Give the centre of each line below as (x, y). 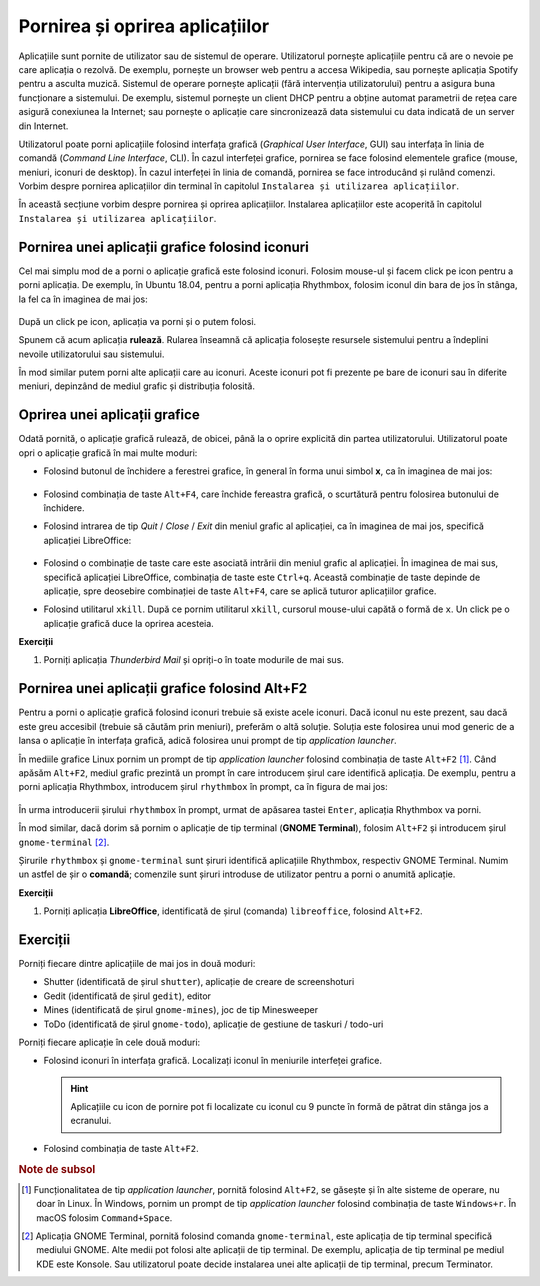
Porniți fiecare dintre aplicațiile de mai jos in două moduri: (137, 963)
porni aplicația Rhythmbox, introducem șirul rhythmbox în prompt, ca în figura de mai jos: (203, 787)
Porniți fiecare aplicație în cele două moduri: (109, 1042)
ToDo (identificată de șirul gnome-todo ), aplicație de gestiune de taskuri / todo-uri (213, 1024)
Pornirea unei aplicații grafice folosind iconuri (163, 246)
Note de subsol (57, 1169)
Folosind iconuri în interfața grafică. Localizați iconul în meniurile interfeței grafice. (213, 1061)
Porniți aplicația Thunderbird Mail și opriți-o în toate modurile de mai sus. (194, 660)
